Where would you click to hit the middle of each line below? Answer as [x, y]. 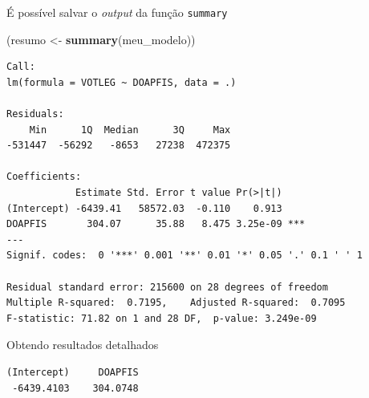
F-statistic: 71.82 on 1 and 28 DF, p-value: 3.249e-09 [162, 318]
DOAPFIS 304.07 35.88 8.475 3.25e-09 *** [156, 224]
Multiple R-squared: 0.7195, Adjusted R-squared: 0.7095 [176, 303]
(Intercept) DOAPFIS [73, 372]
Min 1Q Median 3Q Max [130, 130]
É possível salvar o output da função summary [117, 12]
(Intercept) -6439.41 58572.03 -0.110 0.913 [144, 208]
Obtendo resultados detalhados [83, 345]
